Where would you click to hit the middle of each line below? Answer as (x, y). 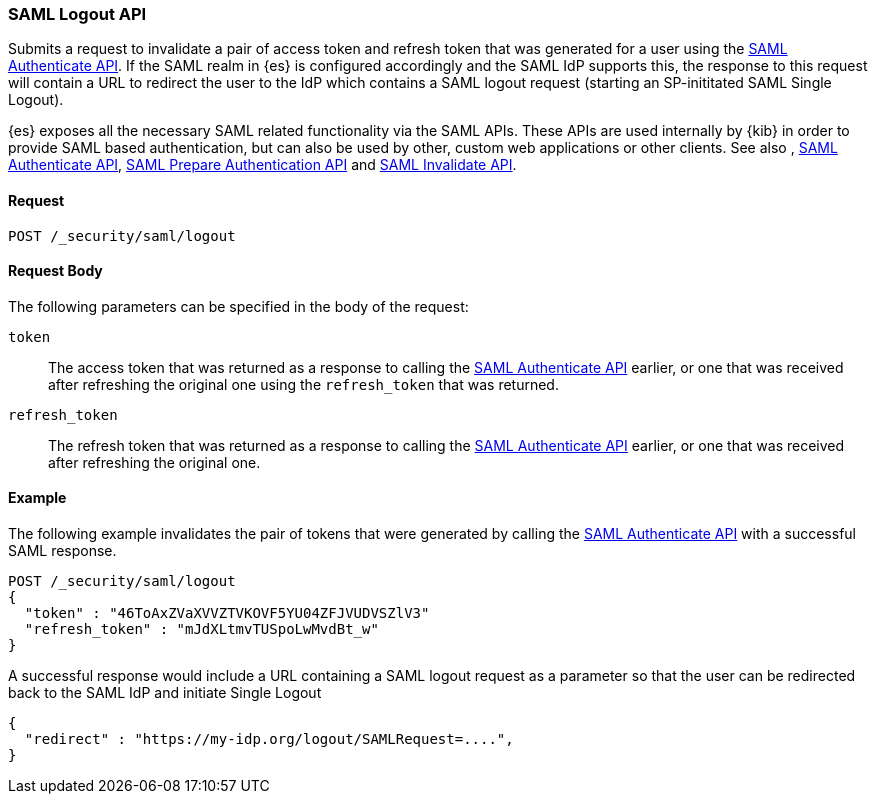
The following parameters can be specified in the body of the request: (238, 306)
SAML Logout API (77, 14)
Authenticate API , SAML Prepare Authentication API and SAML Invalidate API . (262, 165)
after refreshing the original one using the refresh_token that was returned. (303, 384)
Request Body (55, 271)
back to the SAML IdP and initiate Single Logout (165, 693)
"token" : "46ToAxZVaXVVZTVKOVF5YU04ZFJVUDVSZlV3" (227, 613)
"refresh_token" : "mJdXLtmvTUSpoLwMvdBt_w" (201, 629)
